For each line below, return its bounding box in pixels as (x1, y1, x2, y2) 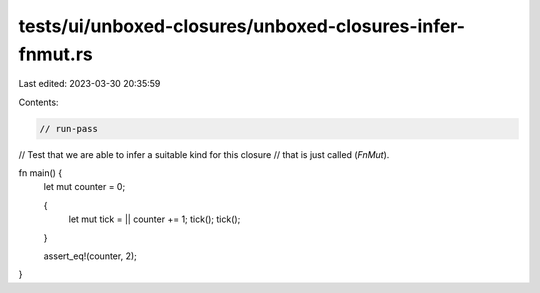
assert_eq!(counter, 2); (43, 250, 137, 262)
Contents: (18, 96, 59, 108)
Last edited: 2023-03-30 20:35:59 (18, 78, 161, 90)
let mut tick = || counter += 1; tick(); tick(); (68, 213, 241, 225)
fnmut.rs (18, 43, 94, 65)
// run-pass (39, 123, 99, 134)
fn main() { (18, 167, 63, 179)
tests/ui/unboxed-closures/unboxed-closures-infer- (18, 15, 465, 37)
